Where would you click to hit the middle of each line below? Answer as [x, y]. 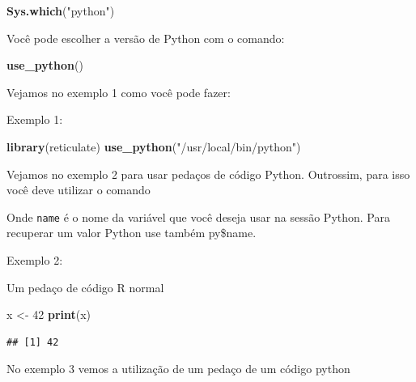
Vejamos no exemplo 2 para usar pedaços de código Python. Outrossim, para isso [208, 174]
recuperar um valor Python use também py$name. [132, 233]
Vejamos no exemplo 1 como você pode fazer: [119, 92]
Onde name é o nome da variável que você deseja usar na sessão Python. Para [198, 216]
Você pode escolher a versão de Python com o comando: [146, 38]
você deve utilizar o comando [79, 190]
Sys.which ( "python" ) [61, 11]
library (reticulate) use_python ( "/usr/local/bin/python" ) [154, 146]
